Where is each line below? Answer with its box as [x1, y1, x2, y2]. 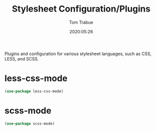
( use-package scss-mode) [4, 121, 55, 126]
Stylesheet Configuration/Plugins [12, 3, 151, 15]
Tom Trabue [69, 19, 93, 25]
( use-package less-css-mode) [4, 88, 64, 94]
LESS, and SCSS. [4, 56, 39, 61]
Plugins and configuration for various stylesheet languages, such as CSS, [4, 51, 152, 57]
